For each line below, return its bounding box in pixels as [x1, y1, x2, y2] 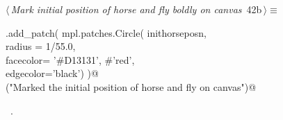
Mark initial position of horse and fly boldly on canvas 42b [10, 2, 262, 16]
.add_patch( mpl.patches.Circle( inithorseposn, [6, 25, 207, 40]
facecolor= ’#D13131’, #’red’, [6, 52, 135, 67]
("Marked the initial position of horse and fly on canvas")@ [6, 79, 257, 94]
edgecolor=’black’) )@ [6, 66, 99, 80]
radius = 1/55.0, [6, 39, 76, 53]
